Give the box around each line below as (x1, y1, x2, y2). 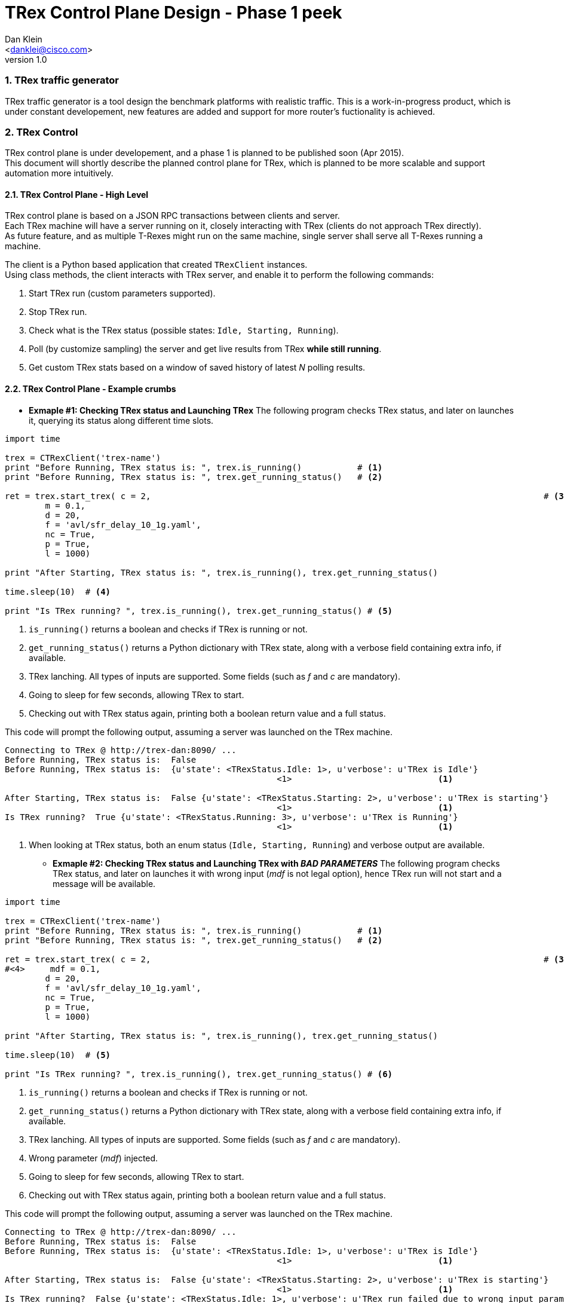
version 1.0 (5, 54, 47, 65)
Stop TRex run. (29, 307, 87, 317)
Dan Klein (5, 33, 42, 44)
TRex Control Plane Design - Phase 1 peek (5, 2, 342, 23)
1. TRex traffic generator (5, 74, 119, 87)
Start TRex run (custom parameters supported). (29, 288, 216, 299)
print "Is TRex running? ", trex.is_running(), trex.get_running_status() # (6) (5, 1069, 393, 1079)
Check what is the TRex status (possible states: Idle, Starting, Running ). (29, 325, 339, 336)
